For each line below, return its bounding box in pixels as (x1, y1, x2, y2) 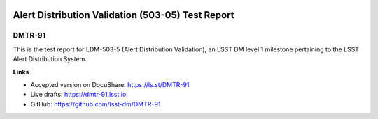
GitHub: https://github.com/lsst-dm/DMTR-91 (30, 100, 161, 108)
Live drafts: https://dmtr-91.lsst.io (30, 90, 127, 99)
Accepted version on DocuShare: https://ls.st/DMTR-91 (30, 80, 190, 88)
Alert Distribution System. (13, 55, 87, 63)
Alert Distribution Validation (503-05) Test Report (13, 9, 234, 21)
